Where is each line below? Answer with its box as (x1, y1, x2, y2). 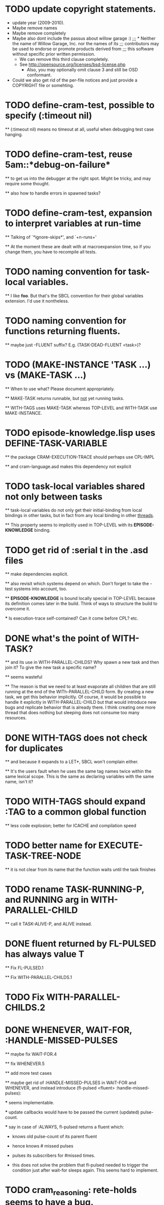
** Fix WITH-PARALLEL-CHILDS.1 (5, 975, 72, 980)
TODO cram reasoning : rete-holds (5, 1184, 137, 1197)
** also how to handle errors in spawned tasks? (5, 190, 101, 196)
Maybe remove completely (12, 30, 66, 36)
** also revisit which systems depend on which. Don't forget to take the (5, 581, 149, 587)
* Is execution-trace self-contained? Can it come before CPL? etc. (5, 615, 139, 621)
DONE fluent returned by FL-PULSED (5, 938, 157, 949)
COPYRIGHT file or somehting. (12, 82, 74, 88)
